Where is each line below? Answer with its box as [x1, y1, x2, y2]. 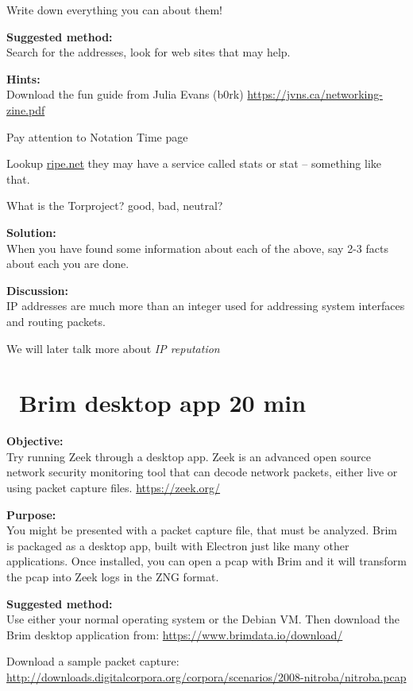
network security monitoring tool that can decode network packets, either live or [6, 464, 398, 480]
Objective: [6, 433, 64, 449]
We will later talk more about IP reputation [6, 340, 220, 356]
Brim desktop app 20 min [19, 386, 307, 419]
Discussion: [6, 281, 68, 298]
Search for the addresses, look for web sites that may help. [6, 44, 291, 60]
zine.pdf [6, 101, 45, 118]
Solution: [6, 223, 56, 240]
